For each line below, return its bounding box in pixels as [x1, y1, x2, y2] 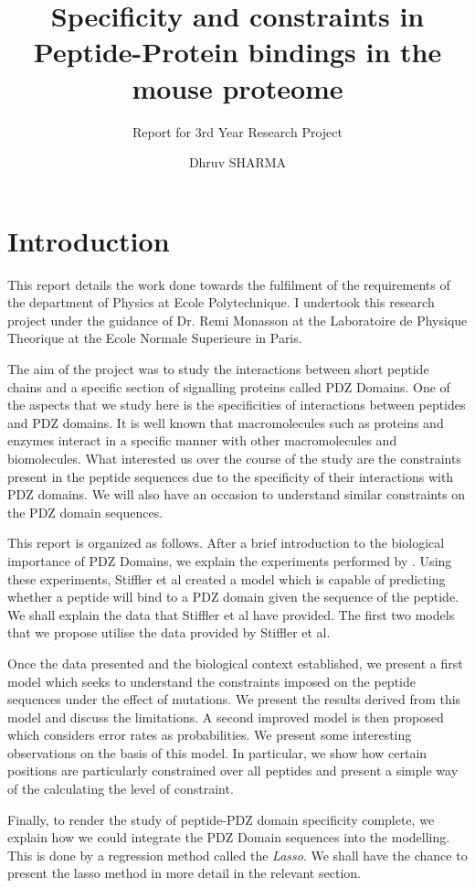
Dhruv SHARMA [188, 153, 287, 172]
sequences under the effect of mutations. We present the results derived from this [7, 690, 461, 709]
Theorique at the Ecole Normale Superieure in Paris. [7, 328, 302, 348]
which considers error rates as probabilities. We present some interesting [7, 725, 412, 744]
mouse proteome [132, 69, 343, 106]
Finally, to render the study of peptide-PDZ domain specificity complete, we [7, 809, 435, 829]
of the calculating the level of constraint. [7, 779, 234, 798]
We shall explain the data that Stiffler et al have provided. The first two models [7, 604, 455, 624]
